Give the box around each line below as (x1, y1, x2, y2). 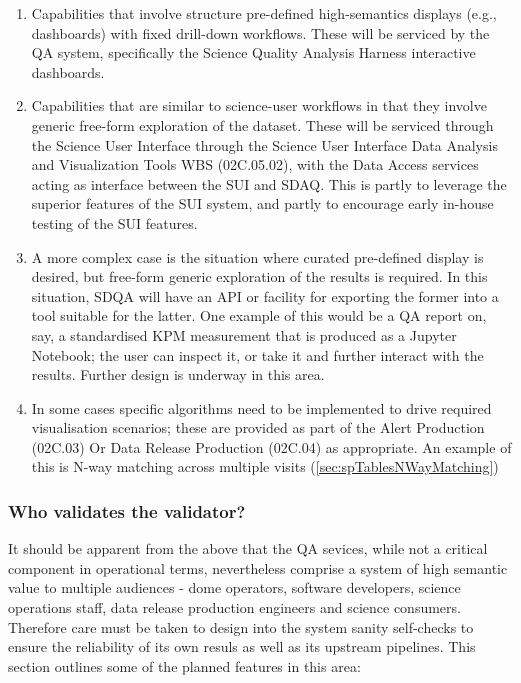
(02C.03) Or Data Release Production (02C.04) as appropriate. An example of (31, 436, 512, 457)
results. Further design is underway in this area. (31, 364, 325, 385)
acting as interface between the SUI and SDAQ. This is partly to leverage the (31, 173, 507, 194)
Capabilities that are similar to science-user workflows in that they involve (31, 95, 487, 116)
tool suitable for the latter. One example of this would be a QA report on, (31, 305, 487, 326)
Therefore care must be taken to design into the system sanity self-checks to (8, 616, 474, 637)
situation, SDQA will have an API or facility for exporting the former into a (31, 285, 499, 306)
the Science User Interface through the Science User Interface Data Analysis (31, 134, 498, 155)
